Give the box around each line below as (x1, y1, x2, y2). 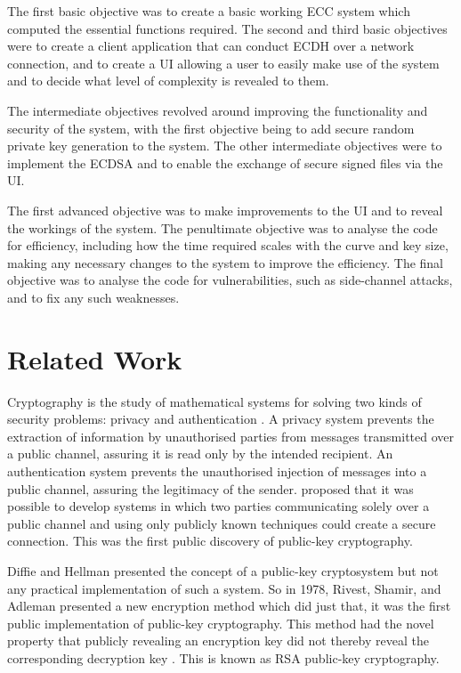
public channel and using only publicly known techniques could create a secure (7, 514, 436, 532)
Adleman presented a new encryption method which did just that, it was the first (7, 596, 451, 615)
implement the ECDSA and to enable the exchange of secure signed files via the (7, 153, 443, 172)
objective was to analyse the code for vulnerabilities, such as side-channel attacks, (7, 271, 453, 289)
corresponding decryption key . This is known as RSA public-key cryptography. (7, 648, 440, 667)
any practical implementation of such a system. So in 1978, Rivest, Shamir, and (7, 579, 441, 597)
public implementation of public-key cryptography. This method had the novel (7, 613, 434, 632)
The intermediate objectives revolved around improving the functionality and (7, 101, 428, 119)
